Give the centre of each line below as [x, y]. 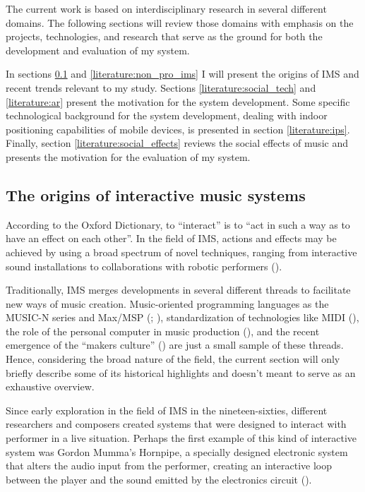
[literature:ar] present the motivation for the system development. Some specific [178, 101]
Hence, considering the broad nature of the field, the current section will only [173, 359]
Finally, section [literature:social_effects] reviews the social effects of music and [177, 143]
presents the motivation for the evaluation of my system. [128, 156]
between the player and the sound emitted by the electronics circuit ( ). [159, 479]
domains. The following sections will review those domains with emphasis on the [180, 22]
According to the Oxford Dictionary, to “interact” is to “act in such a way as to [178, 224]
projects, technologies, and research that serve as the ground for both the [164, 36]
